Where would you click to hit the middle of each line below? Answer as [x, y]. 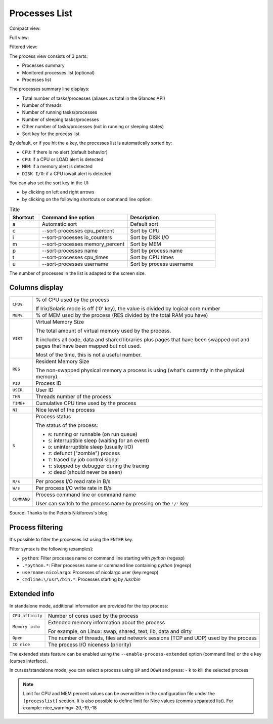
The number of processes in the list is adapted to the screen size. [78, 273]
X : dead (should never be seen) [85, 472]
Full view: [19, 37]
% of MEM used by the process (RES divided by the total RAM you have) [122, 315]
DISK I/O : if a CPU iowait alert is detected [67, 173]
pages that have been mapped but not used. [88, 346]
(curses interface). [29, 661]
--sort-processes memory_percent [83, 244]
